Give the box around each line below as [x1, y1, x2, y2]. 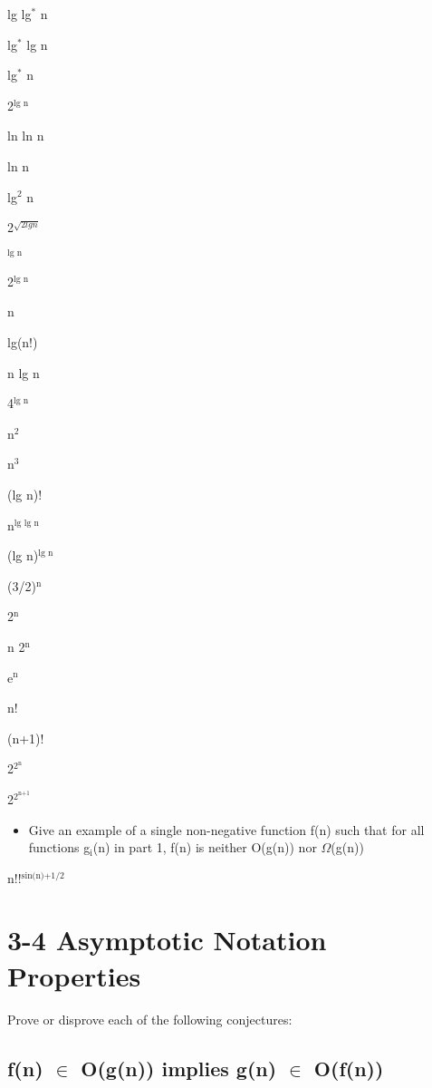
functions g [28, 838, 91, 857]
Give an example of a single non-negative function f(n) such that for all [28, 820, 425, 839]
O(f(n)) [313, 1054, 384, 1082]
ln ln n [7, 126, 44, 145]
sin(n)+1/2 [21, 870, 64, 880]
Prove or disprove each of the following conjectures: [7, 1009, 293, 1028]
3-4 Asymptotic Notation [7, 921, 327, 958]
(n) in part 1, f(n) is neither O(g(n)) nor [92, 838, 317, 857]
